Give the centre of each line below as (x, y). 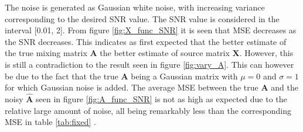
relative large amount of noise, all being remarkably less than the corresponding (148, 110)
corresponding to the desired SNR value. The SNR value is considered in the (142, 18)
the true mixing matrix (46, 53)
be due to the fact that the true (62, 76)
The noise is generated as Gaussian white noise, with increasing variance (135, 7)
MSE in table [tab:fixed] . (50, 122)
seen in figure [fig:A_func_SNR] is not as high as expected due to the (161, 98)
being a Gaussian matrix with (184, 76)
